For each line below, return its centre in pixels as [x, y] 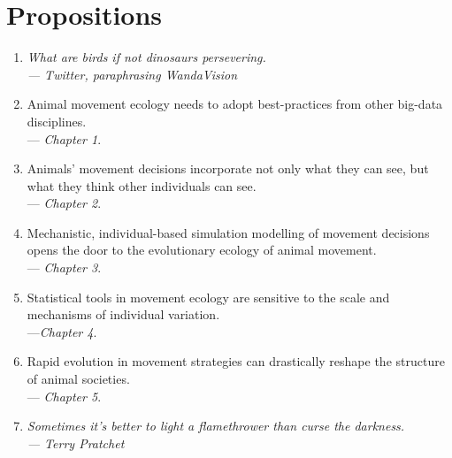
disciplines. [57, 121]
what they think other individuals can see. [142, 185]
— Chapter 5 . [64, 396]
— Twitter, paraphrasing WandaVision [132, 74]
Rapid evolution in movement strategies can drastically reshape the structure [236, 361]
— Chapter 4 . [62, 331]
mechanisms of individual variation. [123, 314]
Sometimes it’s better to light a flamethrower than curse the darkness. [216, 426]
